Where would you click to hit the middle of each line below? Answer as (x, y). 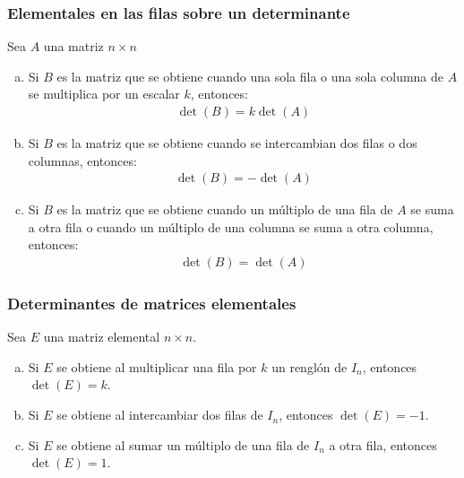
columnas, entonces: (82, 160)
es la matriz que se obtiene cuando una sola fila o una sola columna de (250, 76)
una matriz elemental (102, 337)
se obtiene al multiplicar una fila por (157, 366)
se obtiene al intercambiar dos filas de (160, 415)
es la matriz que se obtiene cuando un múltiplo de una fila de (225, 209)
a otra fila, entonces (383, 444)
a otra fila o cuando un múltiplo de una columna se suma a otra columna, (231, 226)
